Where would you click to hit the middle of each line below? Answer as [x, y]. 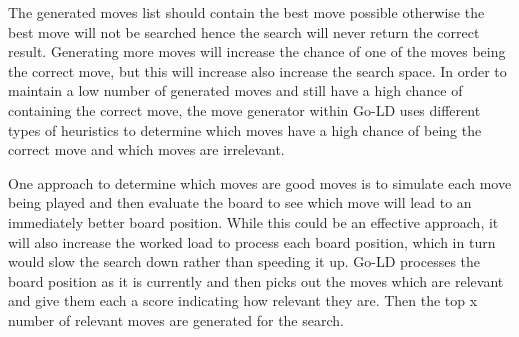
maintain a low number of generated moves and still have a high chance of [235, 90]
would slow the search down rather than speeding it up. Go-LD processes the [244, 261]
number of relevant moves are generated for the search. [176, 319]
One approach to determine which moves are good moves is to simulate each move [260, 182]
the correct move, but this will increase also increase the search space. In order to [257, 70]
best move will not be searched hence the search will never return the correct [244, 31]
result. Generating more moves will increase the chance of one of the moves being [257, 51]
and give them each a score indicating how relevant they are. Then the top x [243, 300]
